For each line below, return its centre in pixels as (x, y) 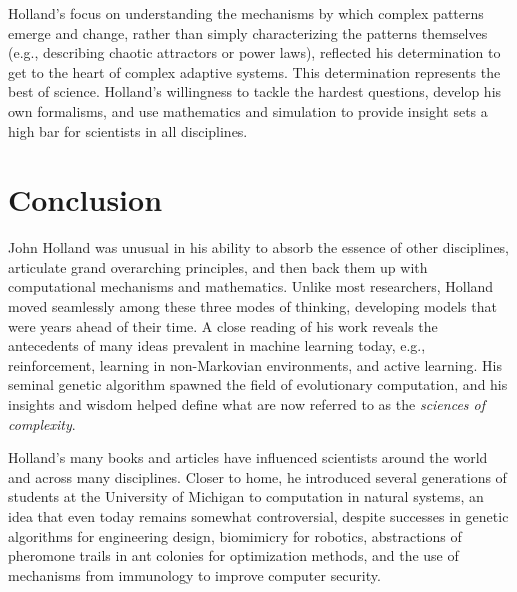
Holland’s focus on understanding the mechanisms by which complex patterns (246, 13)
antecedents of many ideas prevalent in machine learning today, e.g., (217, 345)
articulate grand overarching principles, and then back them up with (218, 266)
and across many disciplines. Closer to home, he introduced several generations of (257, 476)
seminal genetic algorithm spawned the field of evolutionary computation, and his (258, 384)
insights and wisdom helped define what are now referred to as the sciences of (247, 404)
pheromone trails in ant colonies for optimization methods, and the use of (233, 555)
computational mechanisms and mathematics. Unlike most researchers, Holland (251, 286)
